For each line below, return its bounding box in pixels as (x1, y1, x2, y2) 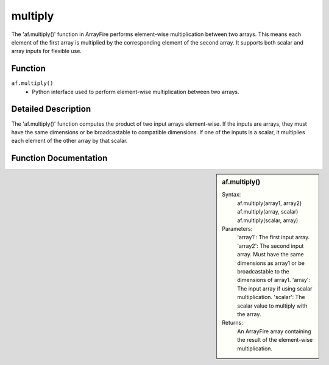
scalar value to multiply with (237, 302, 308, 309)
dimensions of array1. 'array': (237, 276, 311, 284)
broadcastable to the (237, 268, 289, 275)
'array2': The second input (237, 242, 304, 250)
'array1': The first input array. (237, 234, 310, 241)
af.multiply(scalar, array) (237, 217, 299, 224)
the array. (237, 310, 261, 317)
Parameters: (222, 225, 253, 233)
